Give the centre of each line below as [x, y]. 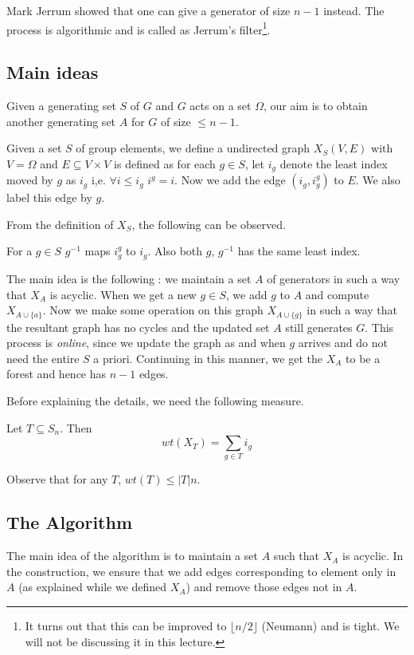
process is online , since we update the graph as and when [146, 343]
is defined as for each [165, 163]
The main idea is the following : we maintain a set [129, 278]
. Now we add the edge [230, 180]
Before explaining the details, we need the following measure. [155, 400]
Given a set [34, 148]
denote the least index [334, 163]
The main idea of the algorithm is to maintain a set [132, 556]
